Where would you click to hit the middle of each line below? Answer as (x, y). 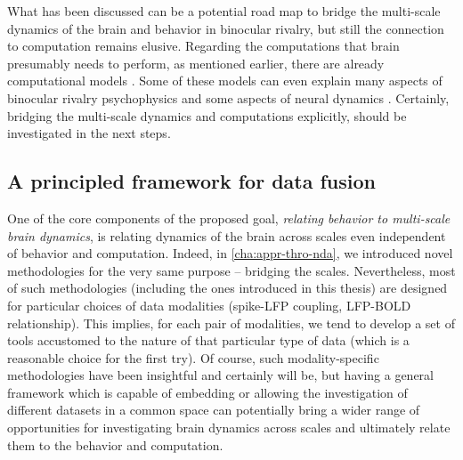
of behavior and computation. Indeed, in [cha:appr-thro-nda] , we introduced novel (230, 253)
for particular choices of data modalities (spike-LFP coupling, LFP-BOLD (209, 305)
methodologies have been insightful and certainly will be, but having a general (220, 375)
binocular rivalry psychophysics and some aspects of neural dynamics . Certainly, (228, 97)
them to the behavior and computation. (115, 444)
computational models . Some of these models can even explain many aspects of (225, 81)
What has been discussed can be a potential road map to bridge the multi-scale (224, 11)
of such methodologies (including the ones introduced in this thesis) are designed (227, 288)
